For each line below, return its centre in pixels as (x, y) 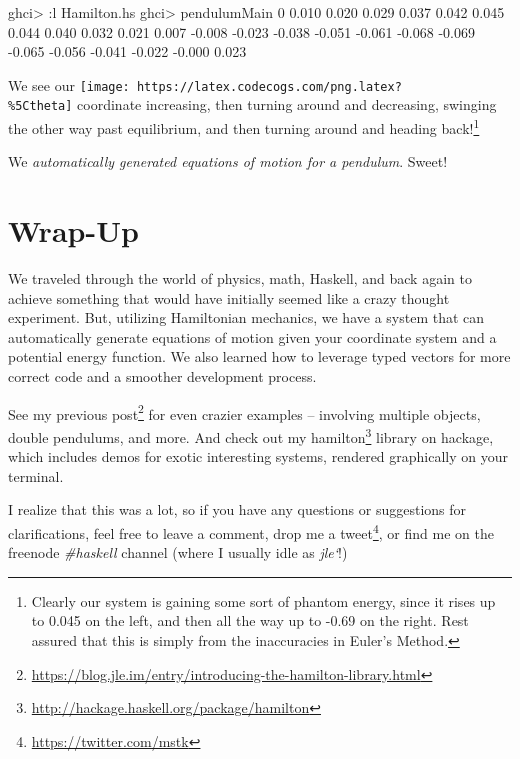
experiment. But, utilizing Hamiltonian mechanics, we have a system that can (246, 317)
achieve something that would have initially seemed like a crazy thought (229, 297)
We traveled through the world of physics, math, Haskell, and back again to (240, 278)
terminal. (36, 475)
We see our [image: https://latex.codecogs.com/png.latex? (205, 84)
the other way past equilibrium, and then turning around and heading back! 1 (244, 126)
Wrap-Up (73, 230)
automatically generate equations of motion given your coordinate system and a (252, 336)
